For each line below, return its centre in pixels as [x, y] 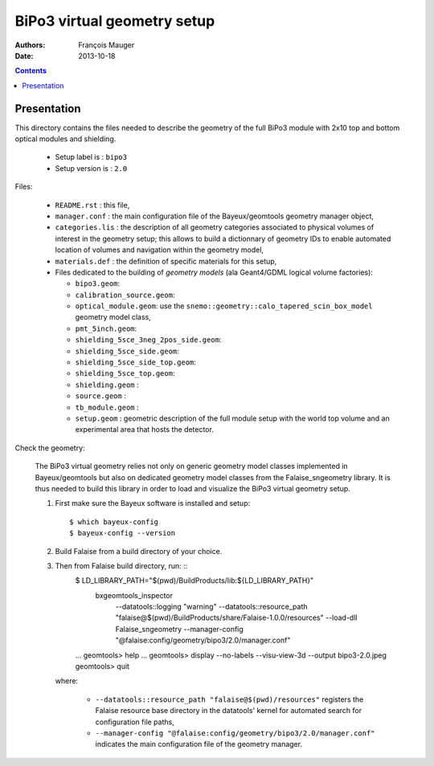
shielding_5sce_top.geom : [125, 373]
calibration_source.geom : [125, 295]
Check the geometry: [50, 448]
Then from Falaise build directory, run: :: [121, 565]
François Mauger [106, 45]
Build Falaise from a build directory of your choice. [139, 551]
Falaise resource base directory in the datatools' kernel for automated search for [228, 711]
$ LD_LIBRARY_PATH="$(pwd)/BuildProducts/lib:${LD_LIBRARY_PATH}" [194, 581]
